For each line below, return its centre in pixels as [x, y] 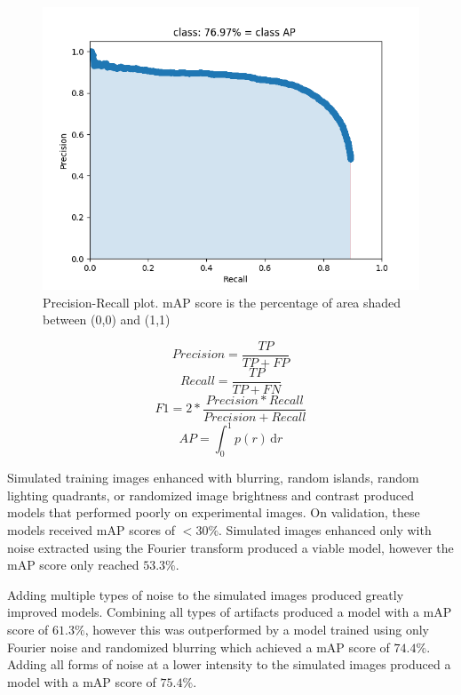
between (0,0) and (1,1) [107, 320]
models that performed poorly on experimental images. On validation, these [214, 512]
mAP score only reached [73, 565]
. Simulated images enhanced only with [325, 530]
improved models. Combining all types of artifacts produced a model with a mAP [230, 612]
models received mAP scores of [91, 530]
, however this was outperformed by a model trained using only [257, 630]
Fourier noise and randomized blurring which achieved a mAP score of [199, 647]
